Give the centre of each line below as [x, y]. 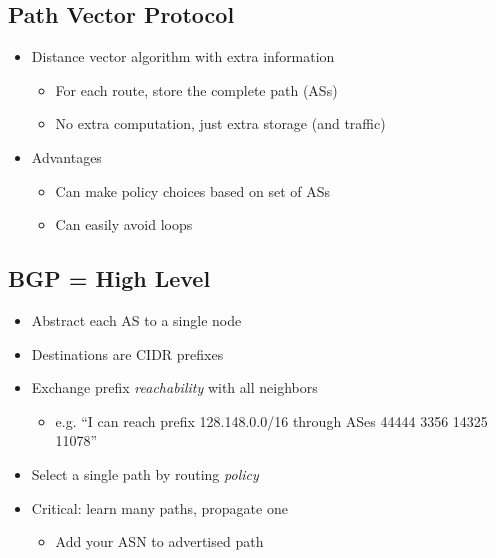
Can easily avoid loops [124, 224]
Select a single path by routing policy [145, 473]
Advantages [66, 156]
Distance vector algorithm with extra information [183, 56]
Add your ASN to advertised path [159, 541]
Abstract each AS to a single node [136, 319]
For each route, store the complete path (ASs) [196, 89]
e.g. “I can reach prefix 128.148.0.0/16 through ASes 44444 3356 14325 [271, 420]
